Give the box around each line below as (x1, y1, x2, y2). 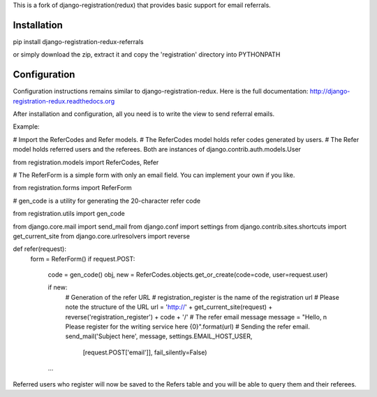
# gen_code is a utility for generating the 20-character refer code (13, 196, 201, 205)
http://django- (309, 87, 350, 96)
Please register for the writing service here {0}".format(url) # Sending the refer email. (65, 322, 310, 331)
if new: (47, 283, 68, 291)
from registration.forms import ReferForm (13, 184, 132, 192)
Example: (13, 122, 40, 131)
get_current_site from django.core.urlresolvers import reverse (13, 231, 190, 240)
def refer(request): (13, 245, 66, 253)
